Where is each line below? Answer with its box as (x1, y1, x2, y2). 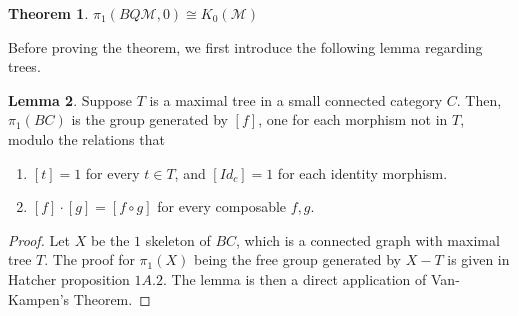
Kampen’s (8, 288, 70, 309)
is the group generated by (71, 109, 228, 130)
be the (90, 229, 130, 250)
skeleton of (145, 229, 211, 250)
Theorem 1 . (8, 3, 89, 23)
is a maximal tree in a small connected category (149, 89, 443, 110)
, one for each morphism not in (258, 109, 448, 130)
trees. (8, 56, 41, 77)
